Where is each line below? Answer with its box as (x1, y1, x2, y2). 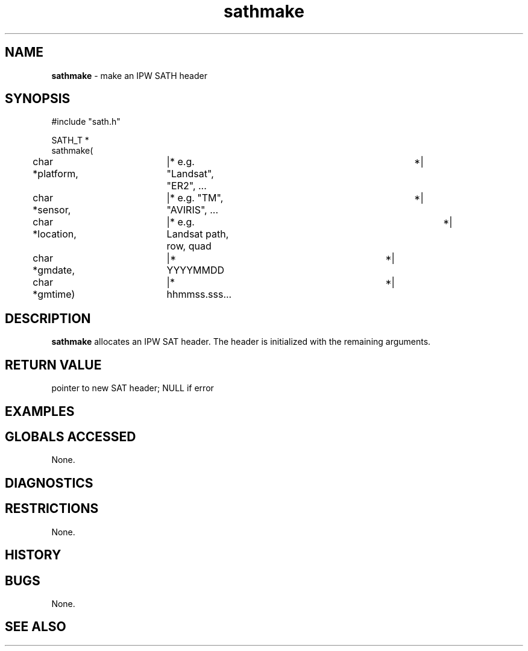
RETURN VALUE (5, 357, 102, 373)
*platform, (33, 168, 78, 180)
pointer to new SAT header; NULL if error (51, 383, 214, 394)
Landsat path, (166, 228, 229, 241)
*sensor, (33, 204, 71, 216)
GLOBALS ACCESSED (5, 429, 136, 444)
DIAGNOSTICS (5, 475, 93, 491)
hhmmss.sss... (166, 288, 232, 301)
